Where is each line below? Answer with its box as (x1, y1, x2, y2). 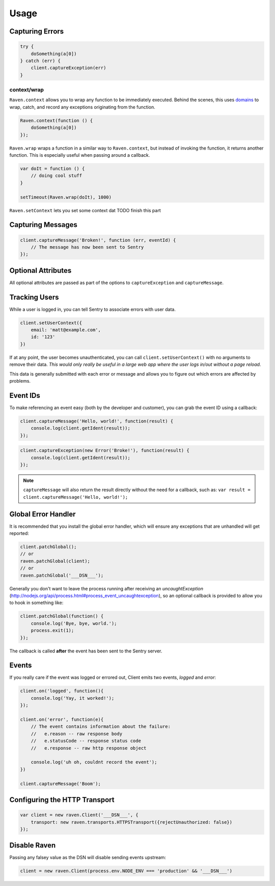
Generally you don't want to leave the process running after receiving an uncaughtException (9, 585, 204, 591)
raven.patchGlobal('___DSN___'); (20, 573, 104, 578)
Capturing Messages (9, 220, 77, 229)
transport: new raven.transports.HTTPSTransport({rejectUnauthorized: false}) (31, 819, 233, 825)
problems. (9, 378, 31, 384)
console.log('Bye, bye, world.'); (31, 620, 117, 626)
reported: (9, 530, 29, 536)
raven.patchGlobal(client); (20, 558, 90, 564)
